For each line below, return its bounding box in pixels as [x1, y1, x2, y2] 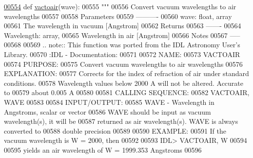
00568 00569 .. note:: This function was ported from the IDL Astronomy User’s [4, 39, 240, 50]
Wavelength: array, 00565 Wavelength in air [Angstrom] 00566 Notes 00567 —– [4, 30, 240, 40]
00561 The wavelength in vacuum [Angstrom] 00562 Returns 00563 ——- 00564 [4, 20, 241, 31]
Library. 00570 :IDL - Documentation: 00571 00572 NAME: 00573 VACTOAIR [4, 49, 240, 59]
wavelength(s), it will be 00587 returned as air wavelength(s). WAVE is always [4, 116, 238, 126]
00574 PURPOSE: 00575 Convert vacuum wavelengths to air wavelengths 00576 [4, 59, 243, 69]
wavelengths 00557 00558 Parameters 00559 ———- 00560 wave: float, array [4, 11, 232, 21]
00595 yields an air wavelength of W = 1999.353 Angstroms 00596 [4, 144, 202, 155]
